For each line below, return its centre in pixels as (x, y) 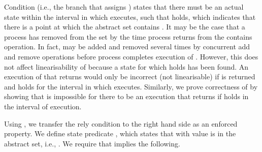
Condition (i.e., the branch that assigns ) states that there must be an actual (124, 7)
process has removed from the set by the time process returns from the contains (128, 36)
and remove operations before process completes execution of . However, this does (131, 56)
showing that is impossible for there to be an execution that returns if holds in (126, 96)
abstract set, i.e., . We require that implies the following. (92, 143)
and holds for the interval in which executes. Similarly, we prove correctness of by (131, 86)
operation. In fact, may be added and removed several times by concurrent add (127, 47)
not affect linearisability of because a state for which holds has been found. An (126, 66)
